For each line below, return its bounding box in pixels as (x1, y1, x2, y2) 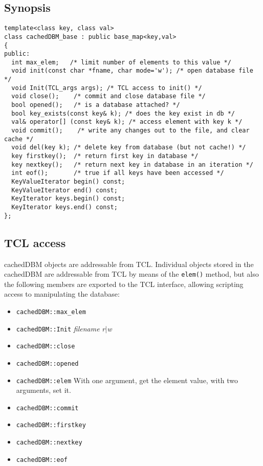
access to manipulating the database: (4, 289, 120, 299)
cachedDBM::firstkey (16, 421, 86, 429)
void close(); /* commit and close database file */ (11, 93, 206, 100)
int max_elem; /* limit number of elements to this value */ (11, 58, 231, 66)
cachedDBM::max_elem (16, 308, 86, 316)
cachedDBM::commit (16, 404, 79, 412)
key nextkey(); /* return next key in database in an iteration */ (11, 161, 253, 168)
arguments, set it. (16, 385, 71, 395)
